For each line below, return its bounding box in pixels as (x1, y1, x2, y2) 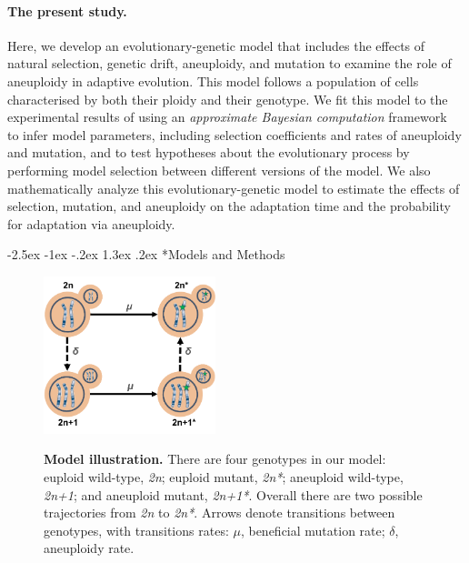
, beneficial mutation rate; (240, 520, 385, 539)
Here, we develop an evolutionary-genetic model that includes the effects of (7, 35, 425, 55)
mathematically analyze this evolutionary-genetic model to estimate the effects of (7, 178, 460, 197)
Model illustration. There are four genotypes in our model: (44, 449, 386, 468)
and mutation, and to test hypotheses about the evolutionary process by (7, 143, 410, 162)
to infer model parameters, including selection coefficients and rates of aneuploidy (7, 125, 462, 144)
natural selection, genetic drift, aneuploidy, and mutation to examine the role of (7, 54, 452, 73)
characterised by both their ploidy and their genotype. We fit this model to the (7, 89, 448, 108)
